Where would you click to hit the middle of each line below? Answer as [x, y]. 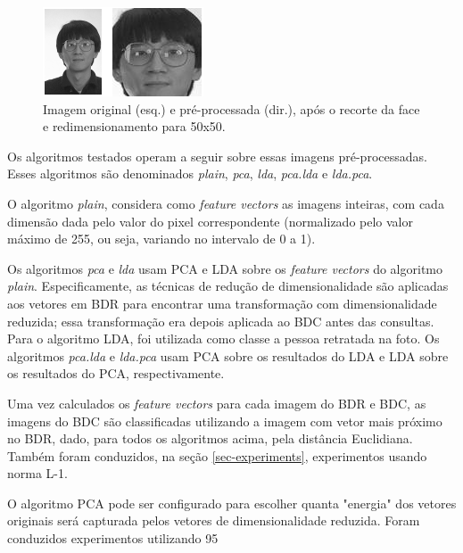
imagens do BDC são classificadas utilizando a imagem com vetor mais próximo [225, 421]
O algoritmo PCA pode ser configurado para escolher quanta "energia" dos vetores [232, 503]
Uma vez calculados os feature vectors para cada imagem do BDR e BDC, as [217, 403]
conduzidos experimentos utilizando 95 [113, 538]
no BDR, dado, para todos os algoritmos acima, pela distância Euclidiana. [210, 438]
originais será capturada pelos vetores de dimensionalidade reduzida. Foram [214, 520]
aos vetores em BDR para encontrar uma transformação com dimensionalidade [222, 303]
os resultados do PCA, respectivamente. [116, 373]
